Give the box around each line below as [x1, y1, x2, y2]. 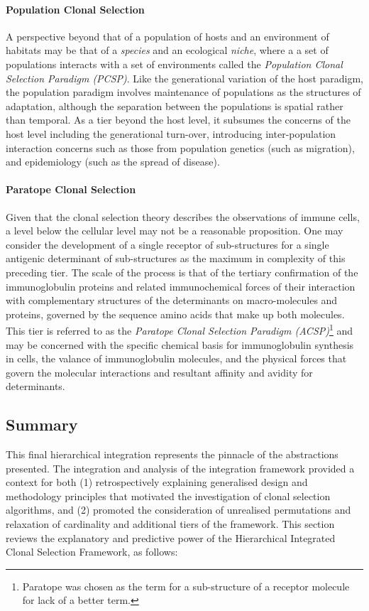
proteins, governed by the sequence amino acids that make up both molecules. [6, 306, 345, 321]
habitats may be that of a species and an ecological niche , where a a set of [6, 43, 329, 58]
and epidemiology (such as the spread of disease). [6, 154, 220, 169]
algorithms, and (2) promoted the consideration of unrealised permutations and [6, 502, 351, 517]
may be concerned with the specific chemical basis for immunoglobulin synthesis [6, 337, 354, 352]
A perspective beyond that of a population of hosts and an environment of [6, 28, 329, 43]
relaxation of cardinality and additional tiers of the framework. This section [6, 517, 335, 531]
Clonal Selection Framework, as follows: [6, 544, 178, 559]
